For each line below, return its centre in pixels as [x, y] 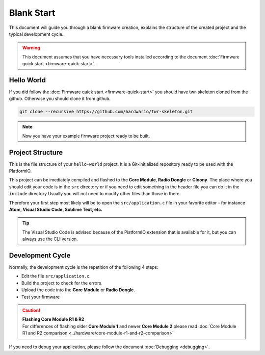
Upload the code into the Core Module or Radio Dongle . [78, 290]
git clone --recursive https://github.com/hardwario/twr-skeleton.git [106, 112]
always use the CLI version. [50, 239]
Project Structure [36, 152]
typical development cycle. [36, 34]
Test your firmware [40, 297]
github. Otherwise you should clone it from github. [60, 99]
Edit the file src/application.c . [56, 276]
